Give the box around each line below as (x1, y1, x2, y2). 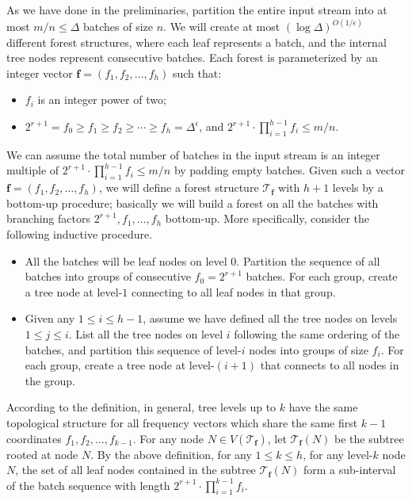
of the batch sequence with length (6, 476, 170, 493)
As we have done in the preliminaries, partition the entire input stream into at (6, 2, 387, 17)
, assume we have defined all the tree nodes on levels (143, 310, 398, 327)
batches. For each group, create (246, 268, 398, 285)
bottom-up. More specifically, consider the (165, 210, 370, 227)
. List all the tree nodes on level (68, 325, 223, 342)
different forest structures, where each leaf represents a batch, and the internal (6, 33, 387, 50)
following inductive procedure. (6, 225, 153, 242)
